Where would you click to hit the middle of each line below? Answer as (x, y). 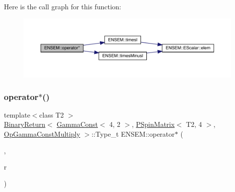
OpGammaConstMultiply (42, 134)
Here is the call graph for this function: (63, 6)
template (17, 114)
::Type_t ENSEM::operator (133, 134)
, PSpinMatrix (153, 124)
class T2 (52, 114)
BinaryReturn (25, 124)
